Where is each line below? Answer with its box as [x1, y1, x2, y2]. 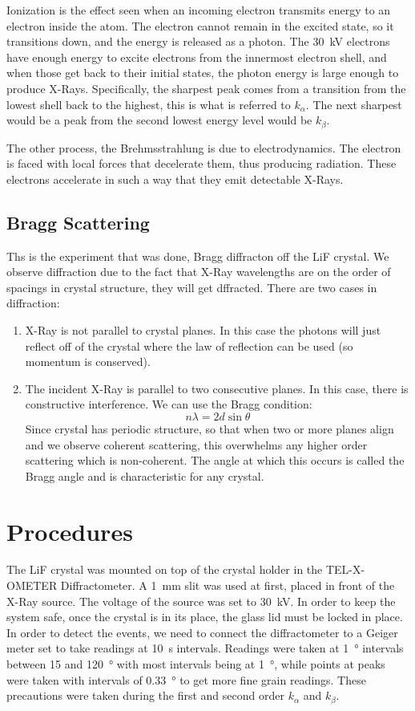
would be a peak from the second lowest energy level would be [6, 112, 312, 128]
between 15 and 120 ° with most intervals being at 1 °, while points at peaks [6, 656, 385, 672]
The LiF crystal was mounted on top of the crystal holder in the [6, 561, 323, 578]
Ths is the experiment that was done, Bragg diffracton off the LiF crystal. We [6, 247, 389, 264]
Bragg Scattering [6, 209, 150, 234]
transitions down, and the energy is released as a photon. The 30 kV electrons [6, 33, 390, 50]
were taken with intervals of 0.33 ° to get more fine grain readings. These [6, 671, 366, 688]
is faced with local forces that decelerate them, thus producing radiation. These [6, 155, 397, 172]
